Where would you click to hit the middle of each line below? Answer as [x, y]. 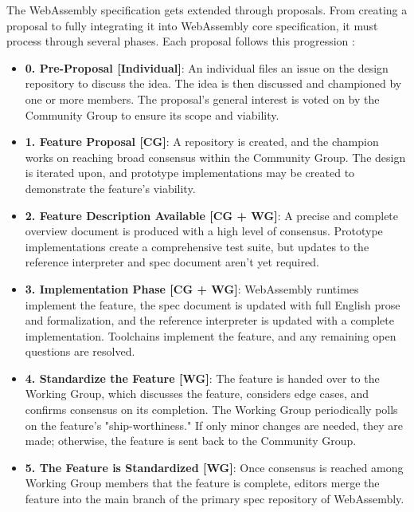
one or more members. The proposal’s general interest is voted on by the [202, 98]
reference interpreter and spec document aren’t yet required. [172, 262]
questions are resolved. [80, 351]
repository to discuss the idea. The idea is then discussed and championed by [213, 83]
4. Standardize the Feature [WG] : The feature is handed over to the [202, 378]
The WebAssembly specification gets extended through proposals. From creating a [207, 10]
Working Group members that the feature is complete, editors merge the [202, 483]
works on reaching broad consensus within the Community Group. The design [215, 157]
